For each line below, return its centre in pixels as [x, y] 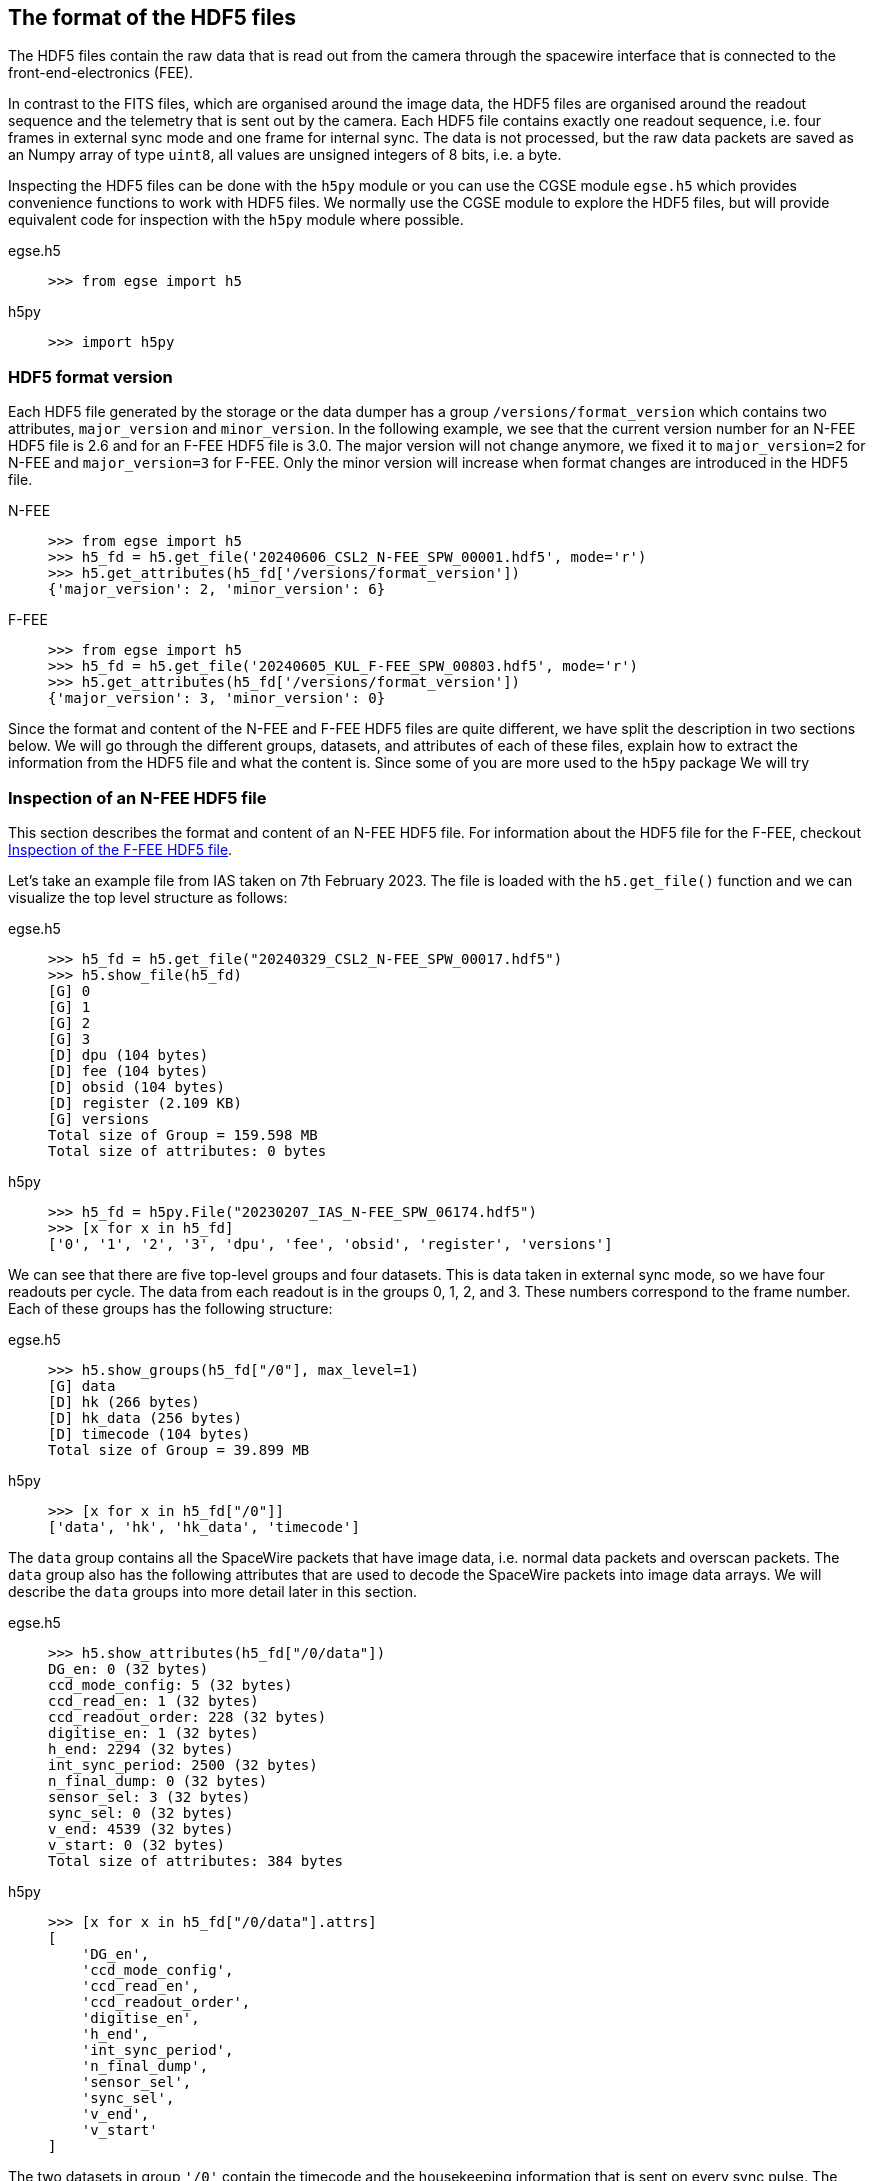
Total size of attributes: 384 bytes [196, 1860]
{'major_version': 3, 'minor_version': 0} [217, 698]
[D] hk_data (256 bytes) [145, 1417]
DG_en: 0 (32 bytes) [128, 1668]
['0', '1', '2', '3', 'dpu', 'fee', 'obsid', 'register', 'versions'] [330, 1243]
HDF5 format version [90, 376]
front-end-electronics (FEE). [101, 73]
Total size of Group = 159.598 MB [183, 1134]
